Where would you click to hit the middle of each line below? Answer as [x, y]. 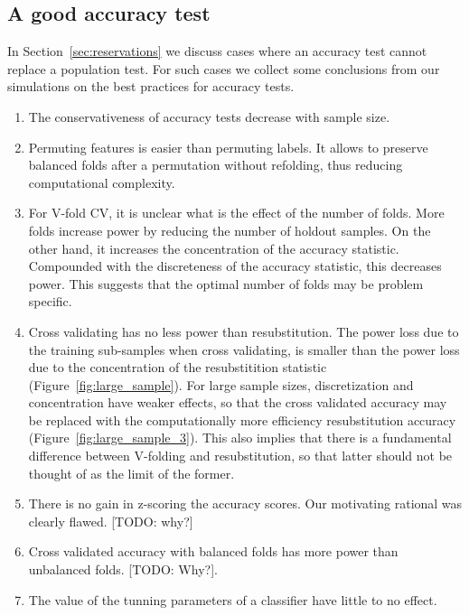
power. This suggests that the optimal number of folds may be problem [226, 283]
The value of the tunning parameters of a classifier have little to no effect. [233, 599]
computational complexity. [102, 182]
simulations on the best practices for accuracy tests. [151, 86]
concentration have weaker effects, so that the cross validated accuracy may [238, 402]
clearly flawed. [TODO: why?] [111, 521]
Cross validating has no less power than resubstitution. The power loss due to [244, 331]
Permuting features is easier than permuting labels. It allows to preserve [228, 147]
